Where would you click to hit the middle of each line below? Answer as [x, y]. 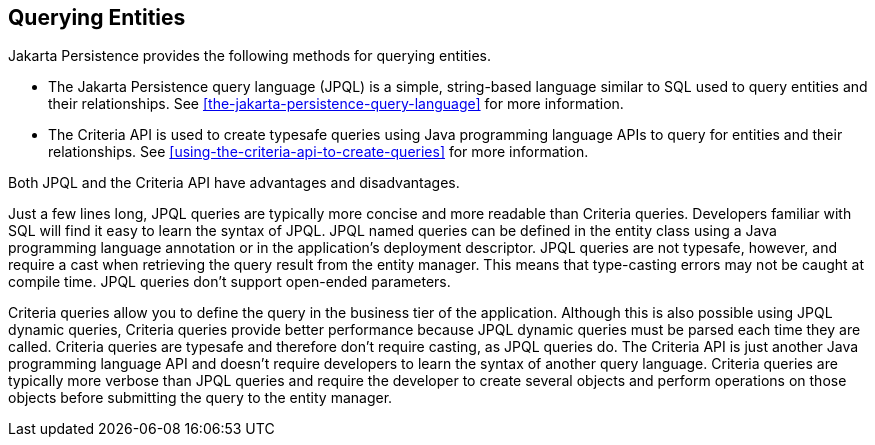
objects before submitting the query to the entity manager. [200, 398]
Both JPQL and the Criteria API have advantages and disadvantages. [234, 183]
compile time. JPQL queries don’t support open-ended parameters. [229, 282]
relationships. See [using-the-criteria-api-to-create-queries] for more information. [318, 152]
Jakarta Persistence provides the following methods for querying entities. [249, 56]
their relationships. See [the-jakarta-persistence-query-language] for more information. [336, 104]
